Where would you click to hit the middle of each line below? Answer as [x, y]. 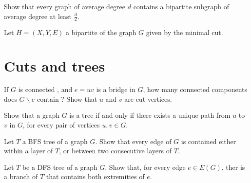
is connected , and [45, 89]
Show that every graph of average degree [65, 6]
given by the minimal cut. [184, 32]
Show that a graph [32, 115]
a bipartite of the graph [101, 32]
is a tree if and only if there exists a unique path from [150, 115]
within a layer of [29, 151]
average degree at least [38, 16]
